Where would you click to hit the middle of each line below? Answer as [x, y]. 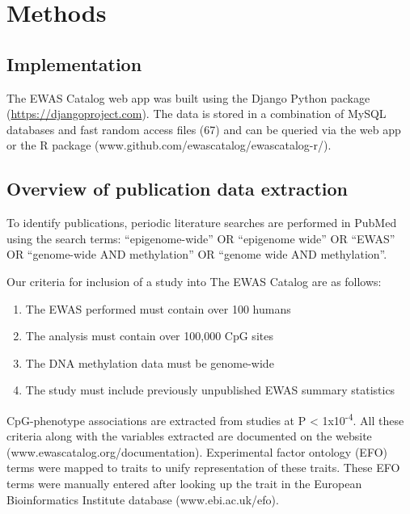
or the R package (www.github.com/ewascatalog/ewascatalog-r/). [169, 145]
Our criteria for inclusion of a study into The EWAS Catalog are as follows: [194, 281]
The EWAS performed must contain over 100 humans [158, 308]
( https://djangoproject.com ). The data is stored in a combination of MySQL [197, 114]
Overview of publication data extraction [178, 189]
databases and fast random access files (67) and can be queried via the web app [204, 129]
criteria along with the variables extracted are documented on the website [189, 436]
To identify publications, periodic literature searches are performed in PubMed [202, 223]
